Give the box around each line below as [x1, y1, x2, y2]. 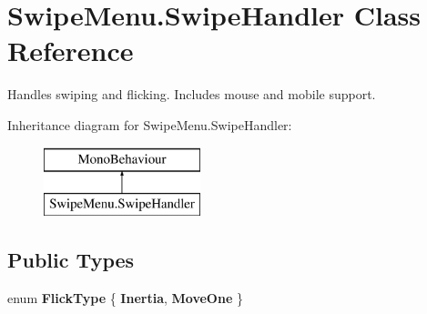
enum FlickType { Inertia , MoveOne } [7, 288, 243, 307]
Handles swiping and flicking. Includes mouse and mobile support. [7, 85, 376, 104]
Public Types [7, 246, 135, 274]
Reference [7, 32, 134, 69]
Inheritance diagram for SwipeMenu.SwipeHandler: [7, 115, 292, 134]
